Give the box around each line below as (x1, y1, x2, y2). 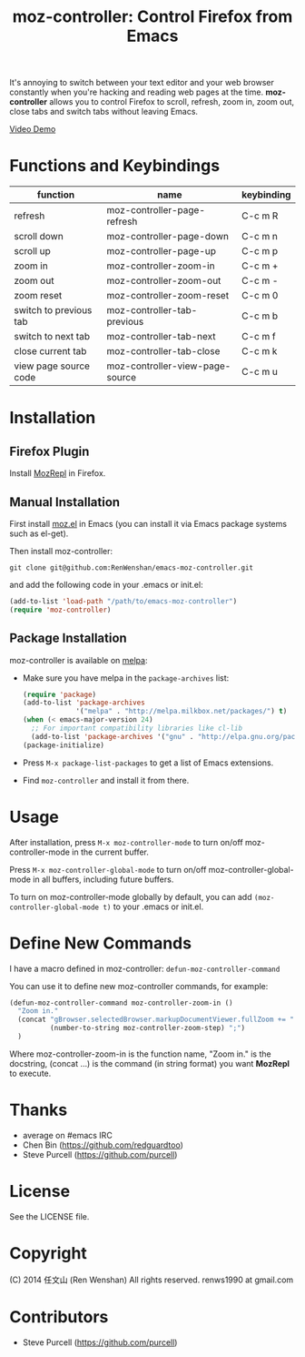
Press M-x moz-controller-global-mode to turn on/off (9, 864, 207, 875)
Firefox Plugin (9, 443, 90, 459)
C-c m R (241, 209, 279, 222)
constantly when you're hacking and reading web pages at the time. (9, 86, 264, 97)
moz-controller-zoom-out (106, 275, 221, 288)
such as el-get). (9, 528, 69, 539)
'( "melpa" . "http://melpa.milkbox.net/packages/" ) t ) (75, 707, 288, 716)
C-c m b (241, 309, 279, 322)
